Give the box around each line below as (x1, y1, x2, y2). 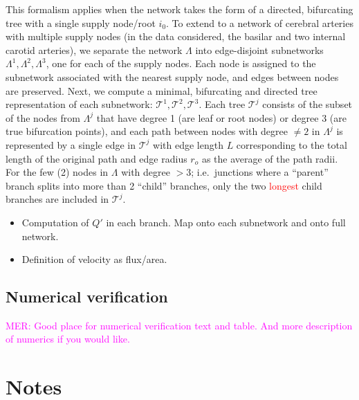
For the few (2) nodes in (6, 165, 109, 179)
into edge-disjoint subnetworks (195, 42, 324, 57)
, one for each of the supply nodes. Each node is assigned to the (46, 56, 316, 71)
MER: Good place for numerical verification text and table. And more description (6, 318, 353, 332)
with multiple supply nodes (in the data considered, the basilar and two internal (6, 29, 346, 44)
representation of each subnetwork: (6, 97, 153, 111)
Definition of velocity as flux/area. (21, 252, 167, 266)
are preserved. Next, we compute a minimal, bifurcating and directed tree (6, 83, 317, 98)
